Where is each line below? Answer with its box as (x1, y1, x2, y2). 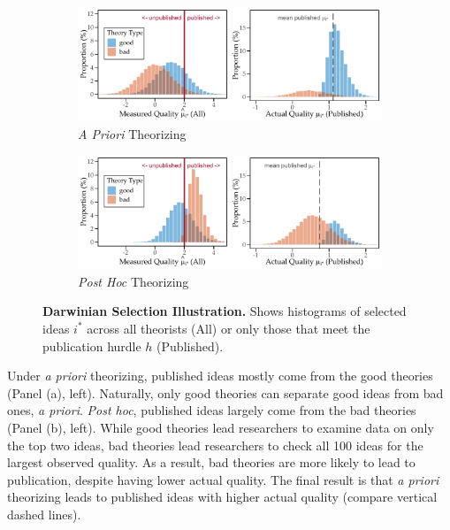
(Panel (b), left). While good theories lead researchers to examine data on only (7, 418, 434, 436)
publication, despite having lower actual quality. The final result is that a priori (7, 470, 439, 488)
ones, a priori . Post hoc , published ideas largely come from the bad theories (7, 401, 416, 419)
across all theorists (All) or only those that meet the (87, 319, 370, 337)
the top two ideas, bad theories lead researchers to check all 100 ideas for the (7, 435, 423, 454)
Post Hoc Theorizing (78, 272, 189, 290)
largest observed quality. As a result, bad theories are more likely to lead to (7, 453, 416, 472)
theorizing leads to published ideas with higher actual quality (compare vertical (7, 488, 438, 506)
